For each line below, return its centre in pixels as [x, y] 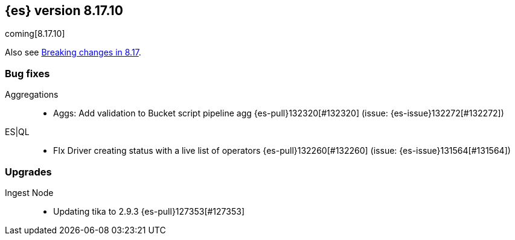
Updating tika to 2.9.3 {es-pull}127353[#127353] [149, 211]
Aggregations [32, 95]
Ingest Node [29, 192]
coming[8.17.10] [35, 34]
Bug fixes [27, 73]
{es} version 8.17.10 [64, 11]
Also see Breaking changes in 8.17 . [73, 52]
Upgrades [28, 172]
